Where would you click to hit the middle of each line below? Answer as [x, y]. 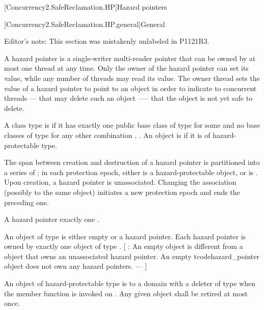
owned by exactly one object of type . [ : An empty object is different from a [124, 246]
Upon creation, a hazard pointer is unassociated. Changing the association [120, 182]
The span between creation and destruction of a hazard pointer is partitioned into [132, 162]
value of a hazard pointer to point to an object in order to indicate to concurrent [130, 88]
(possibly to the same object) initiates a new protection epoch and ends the [122, 192]
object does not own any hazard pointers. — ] [76, 266]
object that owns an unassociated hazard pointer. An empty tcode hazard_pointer [132, 256]
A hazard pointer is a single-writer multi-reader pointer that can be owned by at [130, 58]
